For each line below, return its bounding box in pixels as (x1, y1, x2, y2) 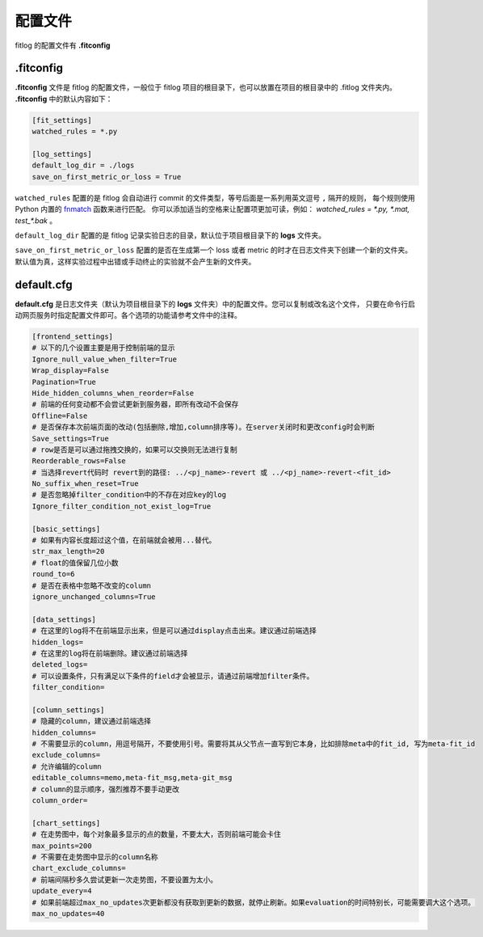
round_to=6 (31, 570, 75, 579)
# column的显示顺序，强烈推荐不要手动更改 (31, 784, 180, 794)
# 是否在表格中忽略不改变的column (31, 580, 152, 590)
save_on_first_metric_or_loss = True (31, 172, 182, 181)
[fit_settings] (31, 116, 92, 125)
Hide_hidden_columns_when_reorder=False (31, 388, 194, 398)
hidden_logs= (31, 637, 84, 647)
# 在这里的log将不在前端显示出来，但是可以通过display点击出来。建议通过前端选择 (31, 627, 317, 635)
